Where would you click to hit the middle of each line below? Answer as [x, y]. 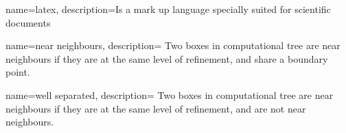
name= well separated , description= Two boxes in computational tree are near [170, 94]
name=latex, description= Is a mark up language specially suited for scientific [168, 9]
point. [18, 72]
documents [28, 22]
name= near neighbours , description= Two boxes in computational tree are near [173, 45]
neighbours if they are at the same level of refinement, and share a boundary [167, 58]
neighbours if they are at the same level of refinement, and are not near [156, 108]
